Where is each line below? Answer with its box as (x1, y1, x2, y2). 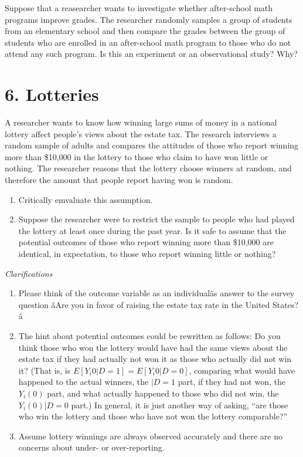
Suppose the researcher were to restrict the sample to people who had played (18, 213, 295, 225)
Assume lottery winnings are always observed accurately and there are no (18, 429, 282, 442)
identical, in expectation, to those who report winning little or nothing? (18, 248, 276, 260)
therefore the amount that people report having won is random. (5, 174, 233, 186)
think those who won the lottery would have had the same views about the (18, 341, 288, 353)
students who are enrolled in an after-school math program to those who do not (5, 36, 291, 48)
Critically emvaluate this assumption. (18, 193, 153, 205)
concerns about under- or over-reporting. (18, 441, 165, 453)
